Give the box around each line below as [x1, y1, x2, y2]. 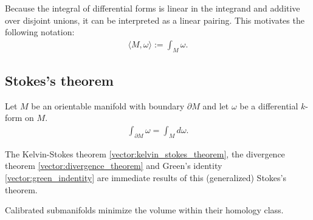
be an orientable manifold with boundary [31, 99, 185, 112]
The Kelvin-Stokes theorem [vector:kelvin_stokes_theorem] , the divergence [5, 147, 285, 160]
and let [202, 99, 229, 112]
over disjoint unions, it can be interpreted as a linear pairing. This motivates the [5, 13, 304, 26]
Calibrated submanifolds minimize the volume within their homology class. [5, 204, 284, 216]
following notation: [5, 26, 75, 38]
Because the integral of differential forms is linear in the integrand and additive [5, 2, 300, 14]
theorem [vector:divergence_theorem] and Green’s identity [5, 159, 222, 172]
